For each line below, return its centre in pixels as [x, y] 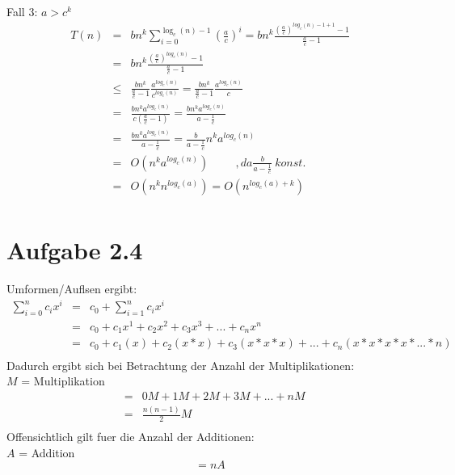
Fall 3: [22, 11]
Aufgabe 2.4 [75, 250]
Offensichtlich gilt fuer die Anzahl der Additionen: [131, 436]
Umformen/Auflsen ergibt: [72, 289]
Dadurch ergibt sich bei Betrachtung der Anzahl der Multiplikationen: [181, 365]
